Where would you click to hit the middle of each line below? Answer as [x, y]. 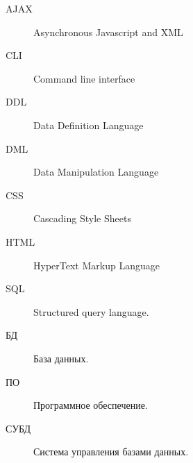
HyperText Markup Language [96, 265]
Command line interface [84, 78]
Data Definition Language [89, 125]
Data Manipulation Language [96, 172]
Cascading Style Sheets [82, 218]
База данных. [61, 358]
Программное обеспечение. [91, 405]
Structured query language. [91, 311]
